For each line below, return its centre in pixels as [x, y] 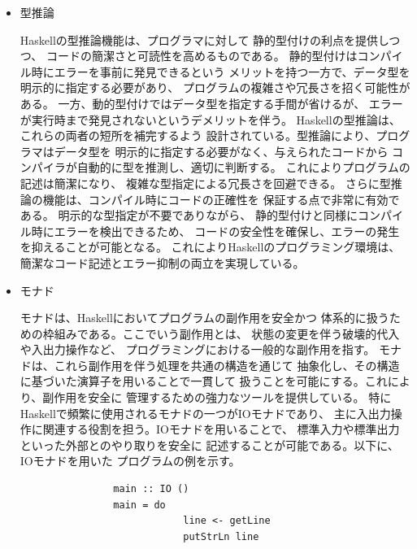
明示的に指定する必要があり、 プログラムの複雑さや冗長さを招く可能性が [215, 87]
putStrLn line [221, 536]
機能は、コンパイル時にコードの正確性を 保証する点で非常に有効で [221, 199]
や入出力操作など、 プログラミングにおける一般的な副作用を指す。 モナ [211, 349]
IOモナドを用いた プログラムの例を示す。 [130, 461]
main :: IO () [151, 489]
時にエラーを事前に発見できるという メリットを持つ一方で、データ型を [221, 71]
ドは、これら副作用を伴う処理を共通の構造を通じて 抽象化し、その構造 [210, 365]
